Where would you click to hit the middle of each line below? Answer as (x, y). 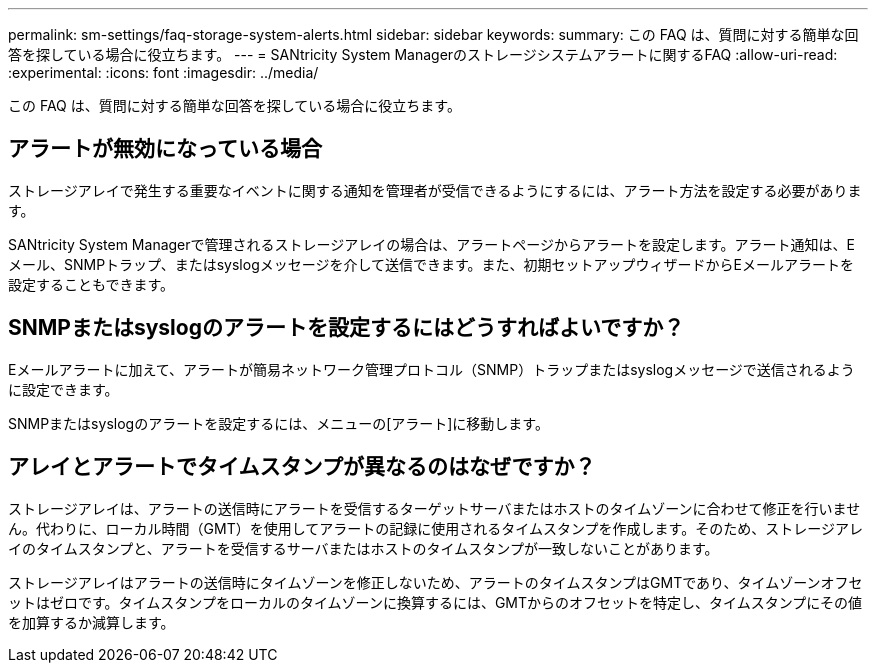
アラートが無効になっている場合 (165, 149)
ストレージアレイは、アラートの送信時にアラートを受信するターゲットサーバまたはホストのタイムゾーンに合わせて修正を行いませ (434, 508)
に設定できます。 (63, 389)
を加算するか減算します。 (91, 622)
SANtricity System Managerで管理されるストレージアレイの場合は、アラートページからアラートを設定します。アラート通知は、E (431, 244)
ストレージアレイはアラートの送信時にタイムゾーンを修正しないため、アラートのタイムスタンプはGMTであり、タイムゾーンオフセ (435, 582)
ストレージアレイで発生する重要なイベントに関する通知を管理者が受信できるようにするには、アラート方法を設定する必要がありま (435, 190)
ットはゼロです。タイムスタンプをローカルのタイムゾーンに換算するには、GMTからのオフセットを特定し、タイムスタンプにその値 (435, 602)
